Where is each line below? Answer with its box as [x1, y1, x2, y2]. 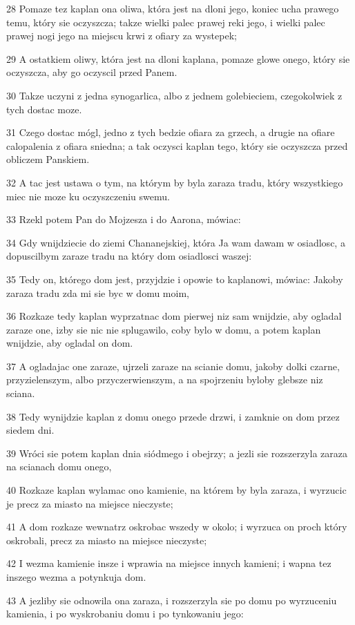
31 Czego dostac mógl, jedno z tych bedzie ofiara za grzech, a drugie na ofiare [6, 125, 335, 140]
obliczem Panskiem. [6, 152, 90, 166]
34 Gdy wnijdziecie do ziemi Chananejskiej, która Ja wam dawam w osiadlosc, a [6, 235, 345, 249]
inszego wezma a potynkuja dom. [6, 570, 146, 584]
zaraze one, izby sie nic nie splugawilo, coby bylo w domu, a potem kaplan [6, 322, 321, 336]
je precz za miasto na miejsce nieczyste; [6, 496, 173, 510]
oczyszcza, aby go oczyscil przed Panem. [6, 65, 177, 79]
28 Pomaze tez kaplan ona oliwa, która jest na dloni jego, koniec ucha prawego [6, 1, 339, 15]
